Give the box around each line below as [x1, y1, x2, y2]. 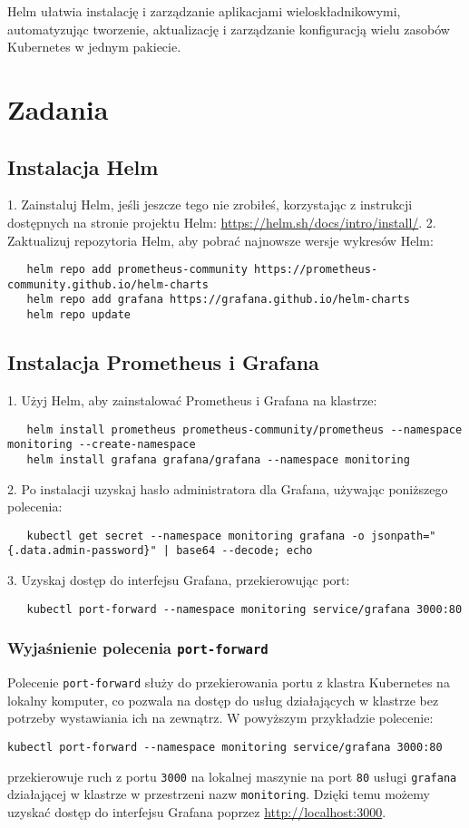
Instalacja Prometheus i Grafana [7, 348, 319, 376]
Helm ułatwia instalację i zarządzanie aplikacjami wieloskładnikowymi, [7, 2, 401, 20]
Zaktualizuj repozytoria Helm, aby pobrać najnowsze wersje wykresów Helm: [7, 230, 434, 249]
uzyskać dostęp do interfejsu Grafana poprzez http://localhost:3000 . [7, 802, 386, 821]
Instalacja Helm [7, 152, 159, 180]
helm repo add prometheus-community [26, 263, 248, 277]
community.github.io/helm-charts [7, 278, 209, 291]
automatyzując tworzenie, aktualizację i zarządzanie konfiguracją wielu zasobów [7, 19, 450, 38]
